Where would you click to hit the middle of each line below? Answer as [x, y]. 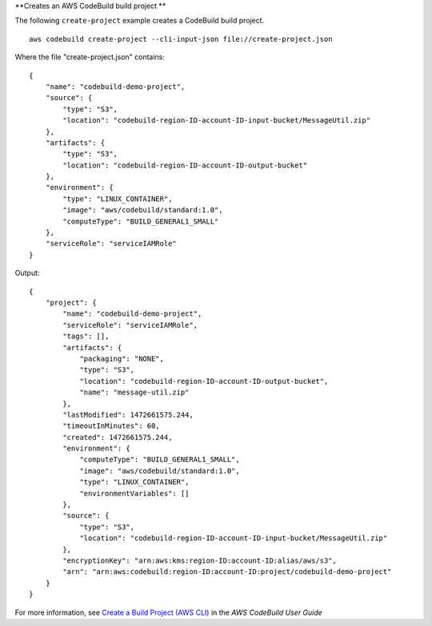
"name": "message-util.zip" [134, 392]
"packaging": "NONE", [122, 358]
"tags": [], [86, 336]
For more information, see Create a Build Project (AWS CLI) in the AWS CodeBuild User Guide [169, 612]
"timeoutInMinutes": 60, [111, 426]
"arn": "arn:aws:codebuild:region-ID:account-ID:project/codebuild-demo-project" [227, 572]
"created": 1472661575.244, [118, 437]
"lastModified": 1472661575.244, [128, 414]
